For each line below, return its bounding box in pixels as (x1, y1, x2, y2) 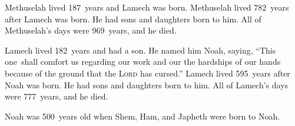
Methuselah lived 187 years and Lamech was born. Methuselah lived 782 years (5, 1, 289, 13)
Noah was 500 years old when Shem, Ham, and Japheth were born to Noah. (5, 110, 280, 122)
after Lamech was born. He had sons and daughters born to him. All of (5, 12, 261, 25)
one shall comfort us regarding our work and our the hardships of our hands (5, 55, 281, 68)
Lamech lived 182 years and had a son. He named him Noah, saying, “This (5, 44, 276, 56)
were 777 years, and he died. (5, 90, 108, 102)
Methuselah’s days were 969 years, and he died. (5, 24, 177, 37)
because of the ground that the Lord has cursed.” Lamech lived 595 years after (5, 67, 290, 79)
